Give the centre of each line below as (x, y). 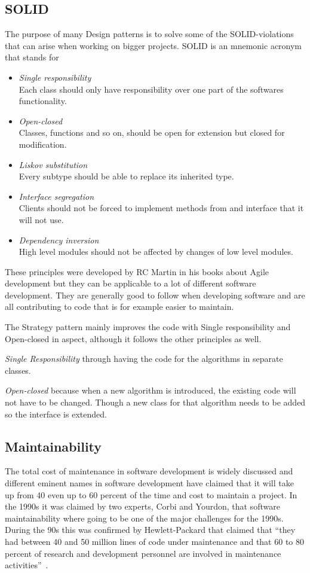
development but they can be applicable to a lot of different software (131, 283)
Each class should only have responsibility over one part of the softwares (151, 89)
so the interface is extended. (56, 414)
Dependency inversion (59, 240)
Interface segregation (56, 196)
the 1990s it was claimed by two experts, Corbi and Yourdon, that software (142, 506)
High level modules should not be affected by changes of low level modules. (156, 252)
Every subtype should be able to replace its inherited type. (126, 176)
